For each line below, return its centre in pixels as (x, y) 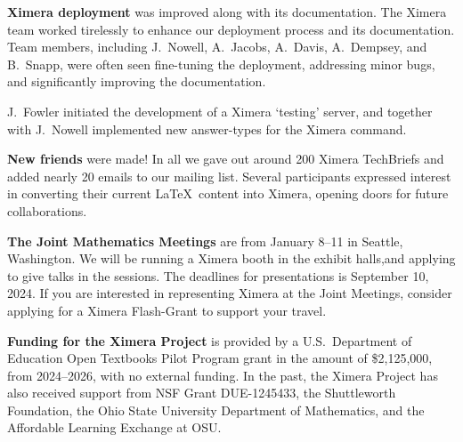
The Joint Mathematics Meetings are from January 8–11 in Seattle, (205, 241)
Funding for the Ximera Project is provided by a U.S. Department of (210, 340)
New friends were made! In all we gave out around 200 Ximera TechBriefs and (226, 159)
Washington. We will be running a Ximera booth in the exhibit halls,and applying (231, 258)
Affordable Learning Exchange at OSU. (114, 427)
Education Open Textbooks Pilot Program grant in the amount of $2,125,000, (220, 358)
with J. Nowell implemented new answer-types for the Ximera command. (207, 129)
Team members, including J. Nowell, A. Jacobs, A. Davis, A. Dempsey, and (217, 47)
